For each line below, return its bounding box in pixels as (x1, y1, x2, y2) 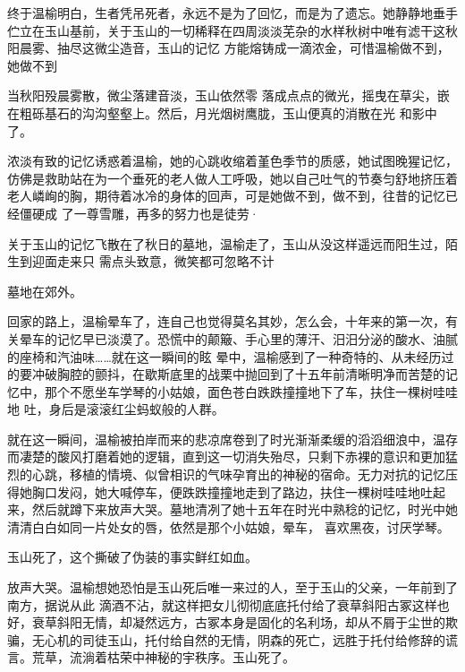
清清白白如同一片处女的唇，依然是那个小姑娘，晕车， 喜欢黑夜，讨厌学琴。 (7, 517, 450, 536)
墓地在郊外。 (7, 281, 82, 300)
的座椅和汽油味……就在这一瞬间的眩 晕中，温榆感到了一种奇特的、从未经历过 (7, 347, 454, 366)
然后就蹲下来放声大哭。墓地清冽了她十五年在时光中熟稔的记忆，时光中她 (31, 500, 458, 519)
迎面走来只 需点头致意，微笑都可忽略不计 (31, 252, 275, 271)
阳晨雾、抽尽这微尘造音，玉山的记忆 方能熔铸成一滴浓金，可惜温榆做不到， (7, 39, 450, 57)
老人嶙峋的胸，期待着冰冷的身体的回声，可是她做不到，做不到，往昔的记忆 (7, 186, 445, 205)
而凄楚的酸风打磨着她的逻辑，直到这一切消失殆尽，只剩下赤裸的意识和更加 (7, 447, 445, 466)
